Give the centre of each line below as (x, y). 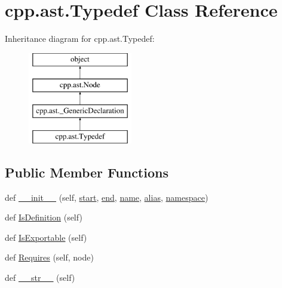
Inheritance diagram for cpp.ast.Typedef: (80, 39)
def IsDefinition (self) (44, 217)
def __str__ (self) (40, 278)
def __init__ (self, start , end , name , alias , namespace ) (107, 197)
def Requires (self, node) (49, 257)
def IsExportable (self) (46, 237)
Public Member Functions (87, 172)
